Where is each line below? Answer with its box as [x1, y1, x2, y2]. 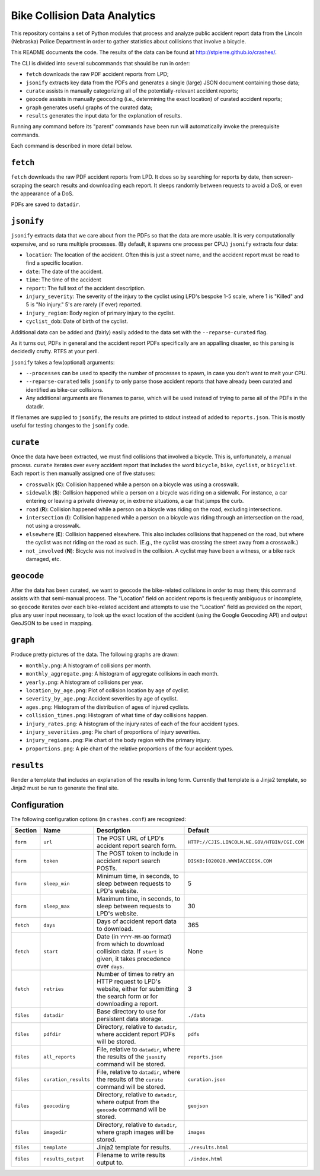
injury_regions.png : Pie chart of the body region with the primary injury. [25, 737, 212, 744]
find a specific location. [25, 259, 83, 267]
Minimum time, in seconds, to [97, 872, 179, 880]
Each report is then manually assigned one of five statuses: [11, 470, 156, 477]
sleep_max [43, 903, 71, 909]
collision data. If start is [97, 947, 164, 956]
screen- [274, 173, 293, 180]
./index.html [187, 1155, 223, 1162]
